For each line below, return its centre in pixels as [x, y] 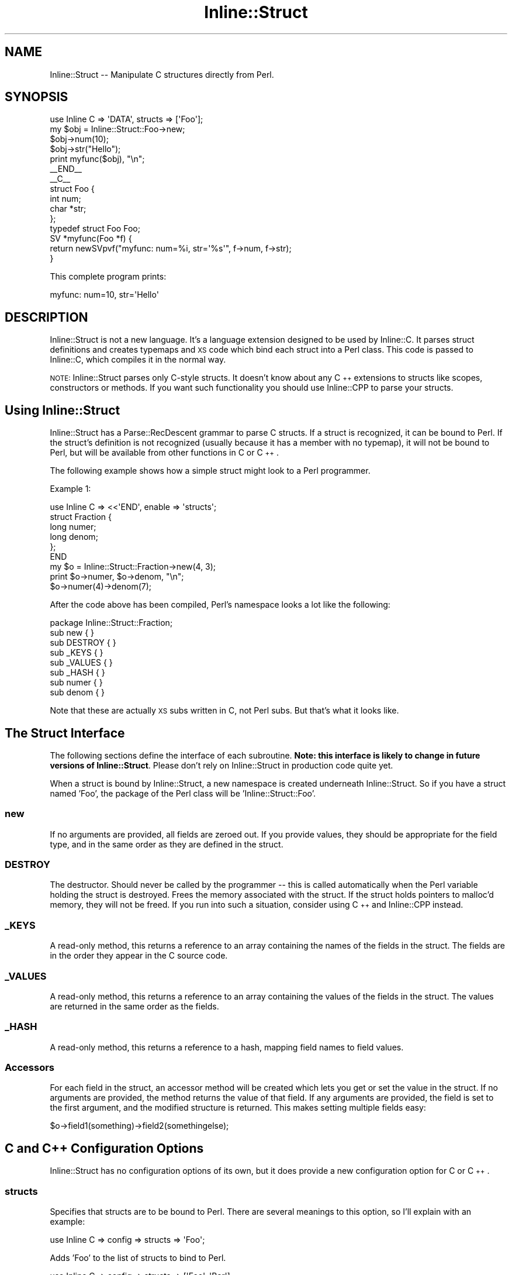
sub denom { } [77, 692]
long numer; [73, 527]
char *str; [68, 209]
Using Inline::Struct [63, 410]
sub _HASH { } [77, 673]
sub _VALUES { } [81, 663]
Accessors [30, 1068]
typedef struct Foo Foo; [95, 229]
